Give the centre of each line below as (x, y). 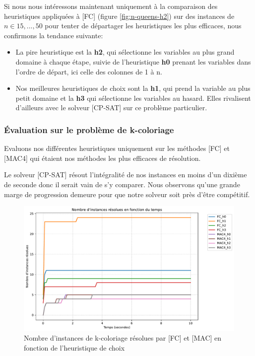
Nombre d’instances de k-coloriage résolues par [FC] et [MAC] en (123, 338)
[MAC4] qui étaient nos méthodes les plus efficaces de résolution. (102, 158)
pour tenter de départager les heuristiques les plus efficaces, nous (143, 26)
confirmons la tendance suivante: (54, 35)
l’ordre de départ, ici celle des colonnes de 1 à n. (89, 71)
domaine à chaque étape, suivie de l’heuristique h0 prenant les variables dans (133, 61)
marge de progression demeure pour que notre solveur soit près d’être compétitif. (127, 194)
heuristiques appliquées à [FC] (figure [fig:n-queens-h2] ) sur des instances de (119, 16)
